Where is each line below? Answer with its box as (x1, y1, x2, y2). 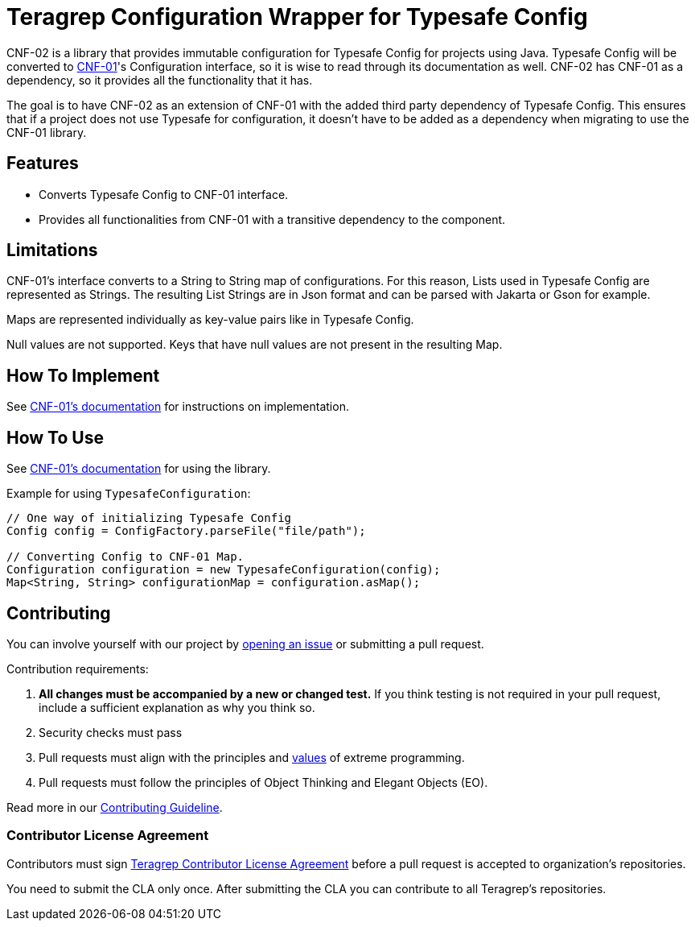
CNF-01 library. (6, 125, 87, 139)
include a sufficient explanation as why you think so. (39, 700, 315, 714)
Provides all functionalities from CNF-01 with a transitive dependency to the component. (39, 212, 506, 226)
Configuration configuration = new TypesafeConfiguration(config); (6, 563, 441, 577)
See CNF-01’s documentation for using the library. (6, 461, 271, 476)
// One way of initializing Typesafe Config (6, 511, 292, 525)
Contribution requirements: (6, 661, 149, 676)
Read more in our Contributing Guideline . (6, 800, 223, 814)
